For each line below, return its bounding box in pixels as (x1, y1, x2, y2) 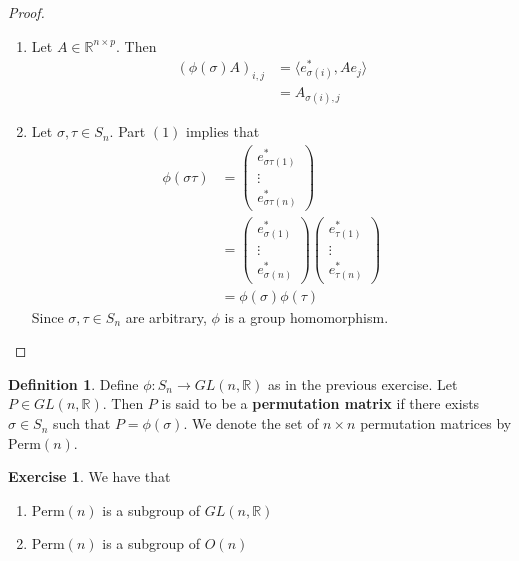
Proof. (8, 2, 45, 22)
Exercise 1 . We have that (8, 466, 171, 487)
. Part (109, 121, 146, 142)
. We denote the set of (183, 413, 319, 434)
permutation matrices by (360, 413, 512, 434)
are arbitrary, (125, 306, 207, 327)
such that (53, 413, 111, 434)
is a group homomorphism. (224, 306, 389, 327)
